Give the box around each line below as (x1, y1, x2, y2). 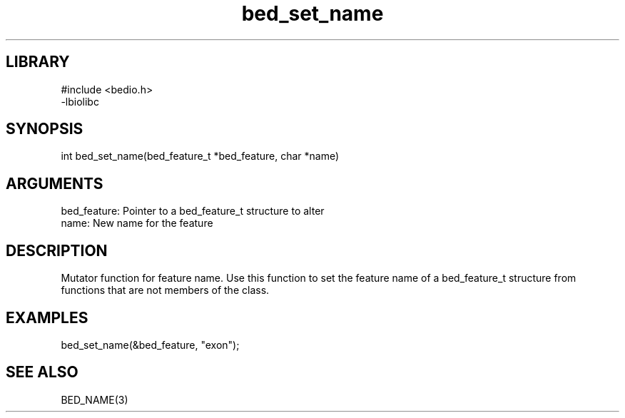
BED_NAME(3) (61, 393, 128, 406)
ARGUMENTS (6, 174, 103, 193)
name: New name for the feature (61, 217, 213, 230)
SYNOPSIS (6, 120, 83, 138)
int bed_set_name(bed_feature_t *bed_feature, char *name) (61, 150, 340, 163)
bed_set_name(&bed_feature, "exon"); (61, 338, 240, 351)
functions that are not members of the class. (61, 284, 270, 297)
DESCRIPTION (6, 241, 108, 260)
